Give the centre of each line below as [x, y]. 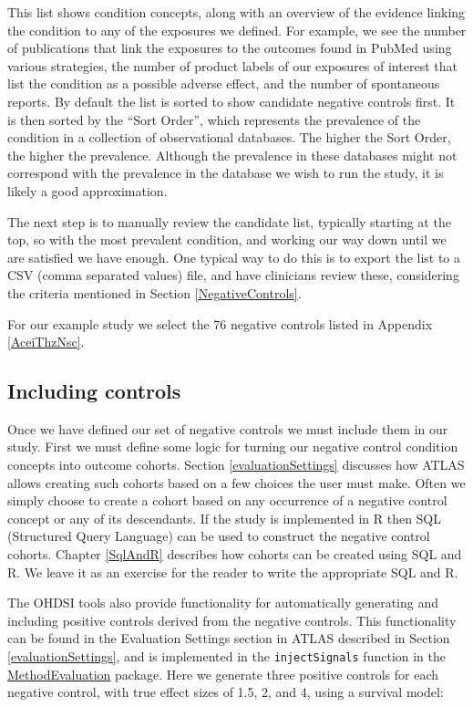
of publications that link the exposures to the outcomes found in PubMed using [230, 48]
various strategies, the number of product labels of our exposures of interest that [232, 65]
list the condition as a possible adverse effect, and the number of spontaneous [224, 83]
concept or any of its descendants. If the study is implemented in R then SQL [225, 518]
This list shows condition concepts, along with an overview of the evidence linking [236, 12]
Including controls [94, 391]
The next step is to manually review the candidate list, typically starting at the [229, 221]
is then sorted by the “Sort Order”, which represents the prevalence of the [214, 119]
